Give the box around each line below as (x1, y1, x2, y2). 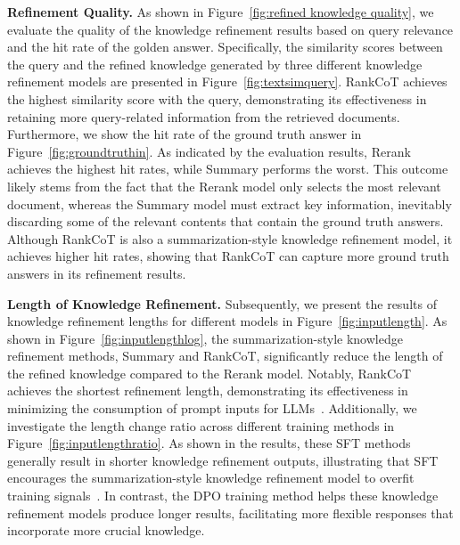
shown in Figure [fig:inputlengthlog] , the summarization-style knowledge (7, 329, 403, 347)
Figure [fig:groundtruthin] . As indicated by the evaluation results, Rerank (7, 142, 411, 160)
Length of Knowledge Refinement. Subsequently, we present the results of (7, 294, 437, 313)
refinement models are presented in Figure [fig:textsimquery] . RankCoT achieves (7, 72, 448, 91)
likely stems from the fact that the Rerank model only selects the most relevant (7, 176, 441, 195)
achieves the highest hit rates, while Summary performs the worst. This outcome (7, 159, 448, 178)
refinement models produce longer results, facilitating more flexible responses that (7, 503, 454, 522)
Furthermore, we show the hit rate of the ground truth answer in (7, 125, 362, 143)
